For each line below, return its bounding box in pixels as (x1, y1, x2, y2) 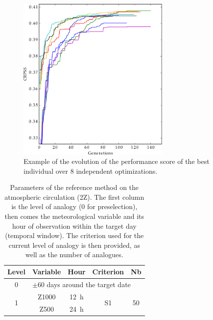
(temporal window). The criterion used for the (5, 230, 144, 240)
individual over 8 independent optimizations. (24, 165, 158, 176)
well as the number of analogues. (25, 249, 123, 260)
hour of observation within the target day (12, 220, 137, 231)
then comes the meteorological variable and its (4, 211, 144, 221)
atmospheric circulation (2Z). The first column (4, 191, 144, 202)
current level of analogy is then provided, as (8, 240, 140, 250)
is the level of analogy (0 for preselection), (11, 201, 138, 212)
